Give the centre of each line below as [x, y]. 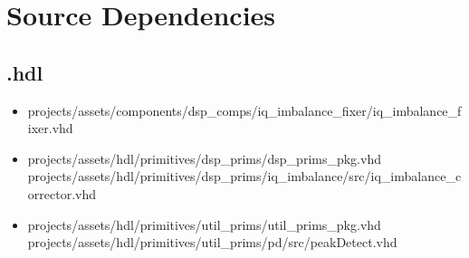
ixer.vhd [50, 128]
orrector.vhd [62, 193]
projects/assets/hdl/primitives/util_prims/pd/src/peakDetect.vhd [212, 242]
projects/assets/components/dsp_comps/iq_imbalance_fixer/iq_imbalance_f [244, 110]
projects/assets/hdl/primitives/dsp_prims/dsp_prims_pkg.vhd [204, 158]
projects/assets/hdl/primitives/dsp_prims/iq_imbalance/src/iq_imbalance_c [244, 176]
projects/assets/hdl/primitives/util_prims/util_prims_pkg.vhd [204, 224]
